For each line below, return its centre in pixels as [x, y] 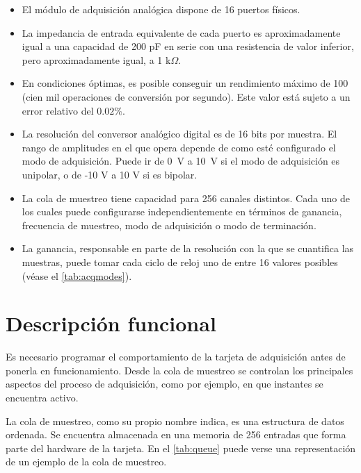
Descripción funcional [111, 323]
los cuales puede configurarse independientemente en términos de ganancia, [182, 211]
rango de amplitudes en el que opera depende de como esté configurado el [179, 147]
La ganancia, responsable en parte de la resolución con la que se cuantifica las [188, 248]
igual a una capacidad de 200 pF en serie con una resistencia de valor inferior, [188, 46]
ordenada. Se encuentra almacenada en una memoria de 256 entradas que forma [176, 434]
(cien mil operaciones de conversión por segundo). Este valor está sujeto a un [186, 96]
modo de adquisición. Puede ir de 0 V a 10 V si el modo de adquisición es [181, 161]
